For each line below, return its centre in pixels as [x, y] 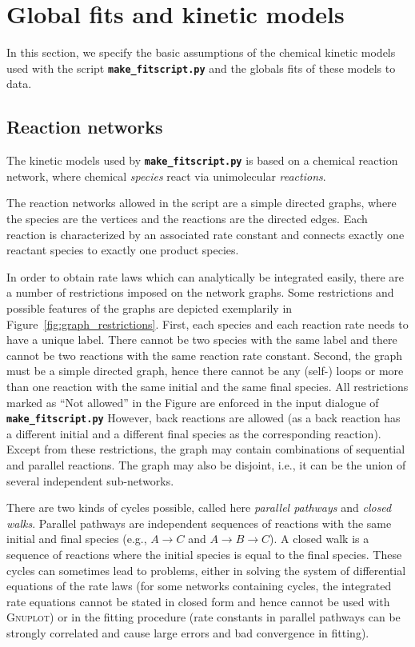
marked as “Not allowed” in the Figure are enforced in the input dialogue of [193, 402]
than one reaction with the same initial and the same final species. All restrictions [207, 386]
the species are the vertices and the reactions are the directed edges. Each [187, 219]
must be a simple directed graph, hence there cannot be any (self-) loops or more [205, 371]
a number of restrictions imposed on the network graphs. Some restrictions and [200, 292]
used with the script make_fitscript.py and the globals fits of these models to [201, 68]
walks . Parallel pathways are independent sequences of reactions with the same [199, 523]
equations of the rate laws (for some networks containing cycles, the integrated [199, 586]
